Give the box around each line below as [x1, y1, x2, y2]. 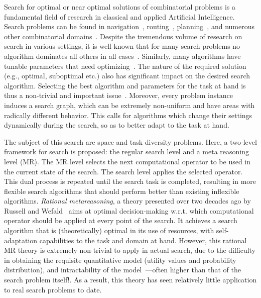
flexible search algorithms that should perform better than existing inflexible [4, 185, 239, 196]
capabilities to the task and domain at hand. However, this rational [39, 235, 247, 245]
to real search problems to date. [4, 284, 102, 294]
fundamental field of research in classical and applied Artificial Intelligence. [4, 11, 235, 22]
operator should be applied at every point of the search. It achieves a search [4, 215, 237, 226]
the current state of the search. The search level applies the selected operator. [4, 166, 243, 176]
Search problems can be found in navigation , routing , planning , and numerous [4, 21, 254, 32]
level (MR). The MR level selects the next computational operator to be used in [4, 156, 251, 166]
